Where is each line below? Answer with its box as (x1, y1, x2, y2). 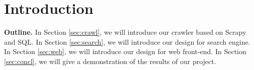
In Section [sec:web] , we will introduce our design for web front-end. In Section (4, 46, 246, 57)
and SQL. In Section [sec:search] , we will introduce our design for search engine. (4, 36, 250, 47)
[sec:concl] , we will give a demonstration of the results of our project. (4, 56, 216, 66)
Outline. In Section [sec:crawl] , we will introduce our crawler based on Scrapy (4, 27, 246, 37)
